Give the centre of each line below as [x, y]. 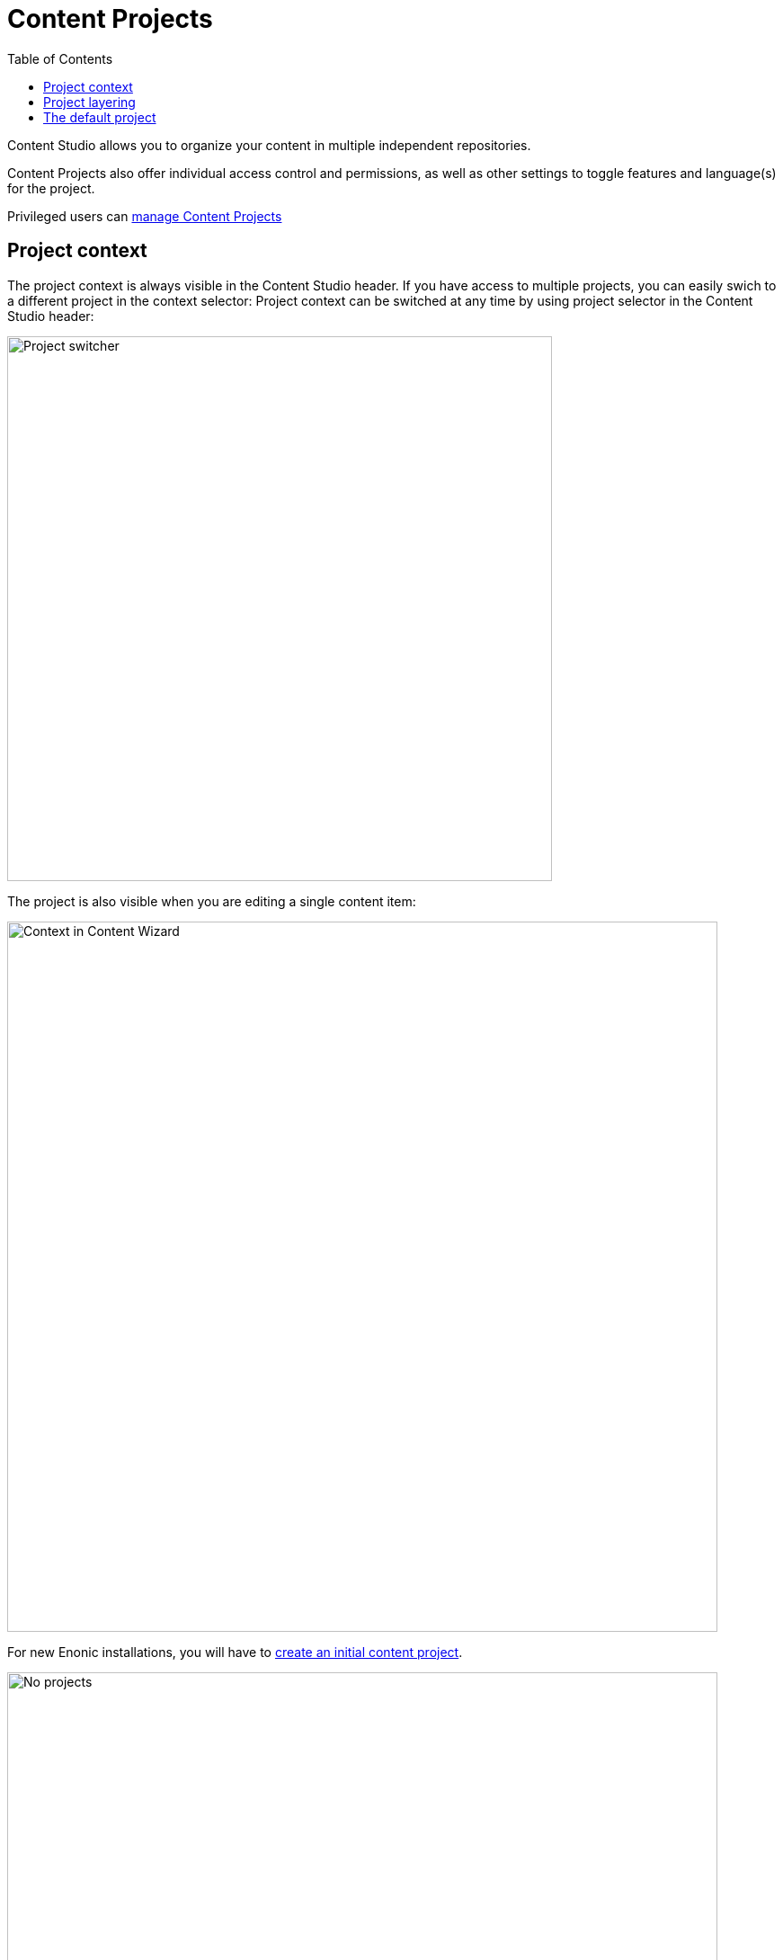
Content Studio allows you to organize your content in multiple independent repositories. [269, 145]
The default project [100, 117]
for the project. [51, 188]
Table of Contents [60, 58]
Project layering [89, 102]
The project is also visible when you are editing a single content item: [212, 901]
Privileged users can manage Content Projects [145, 216]
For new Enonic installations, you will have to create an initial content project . [235, 1652]
